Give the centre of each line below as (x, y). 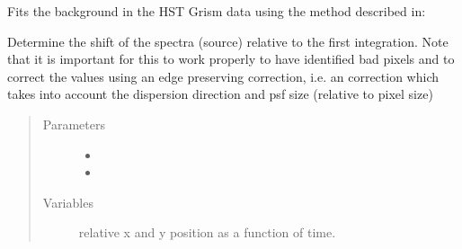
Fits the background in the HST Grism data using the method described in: (217, 11)
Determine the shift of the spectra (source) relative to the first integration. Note (228, 41)
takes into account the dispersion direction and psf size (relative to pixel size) (220, 94)
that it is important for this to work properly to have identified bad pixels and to (231, 59)
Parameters (74, 124)
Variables (68, 202)
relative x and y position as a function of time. (207, 232)
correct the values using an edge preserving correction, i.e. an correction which (223, 76)
